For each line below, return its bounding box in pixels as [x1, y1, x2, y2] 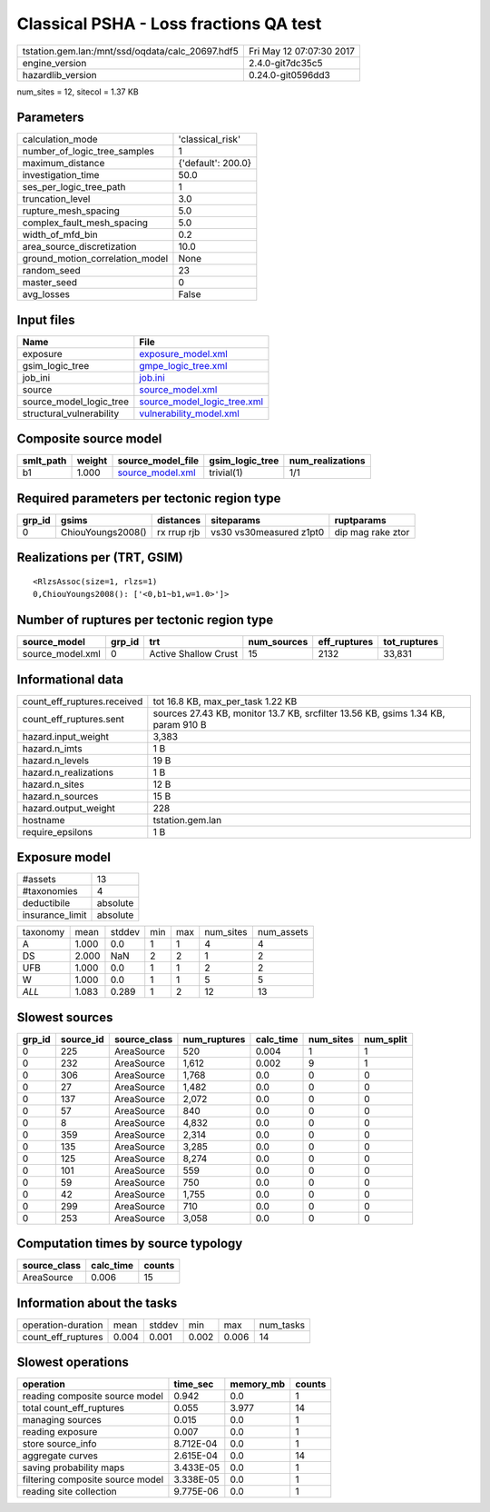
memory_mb [230, 1378, 286, 1390]
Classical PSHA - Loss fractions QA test [16, 14, 322, 34]
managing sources [22, 1414, 102, 1427]
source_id [60, 1032, 104, 1045]
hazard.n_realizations [22, 766, 113, 779]
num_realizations [289, 454, 366, 467]
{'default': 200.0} [178, 157, 252, 170]
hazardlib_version [22, 68, 97, 81]
